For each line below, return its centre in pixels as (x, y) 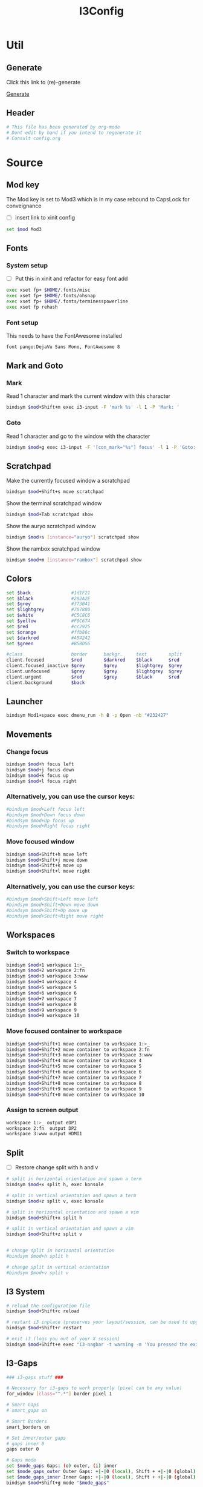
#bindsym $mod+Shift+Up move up (47, 911)
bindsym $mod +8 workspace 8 (42, 1004)
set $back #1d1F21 (48, 592)
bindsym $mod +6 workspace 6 (42, 993)
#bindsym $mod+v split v (37, 1273)
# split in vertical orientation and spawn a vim (70, 1229)
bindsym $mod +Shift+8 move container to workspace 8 (74, 1083)
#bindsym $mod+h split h (37, 1257)
